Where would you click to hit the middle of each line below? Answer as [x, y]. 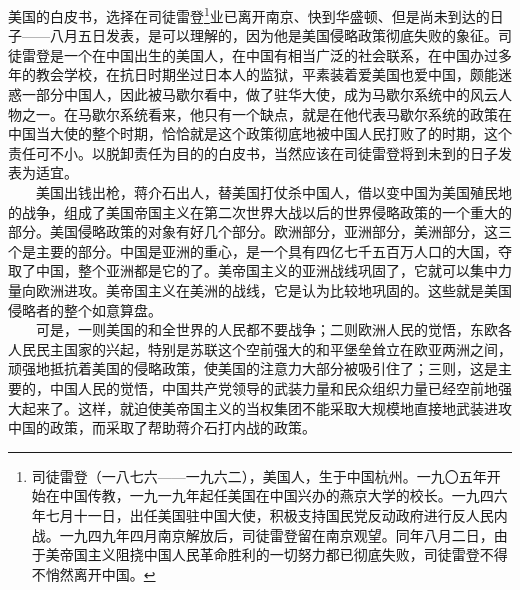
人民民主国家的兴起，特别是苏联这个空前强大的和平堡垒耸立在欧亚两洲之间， [260, 348]
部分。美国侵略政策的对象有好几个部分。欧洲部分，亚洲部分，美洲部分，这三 [260, 231]
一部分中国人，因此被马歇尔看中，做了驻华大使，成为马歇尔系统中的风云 [259, 94]
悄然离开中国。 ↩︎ [100, 573]
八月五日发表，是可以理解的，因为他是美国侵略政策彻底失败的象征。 [273, 35]
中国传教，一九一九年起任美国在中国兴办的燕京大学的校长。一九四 [276, 495]
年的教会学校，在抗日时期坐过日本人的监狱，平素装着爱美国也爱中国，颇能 [253, 74]
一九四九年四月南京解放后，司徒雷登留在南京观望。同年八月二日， [276, 534]
